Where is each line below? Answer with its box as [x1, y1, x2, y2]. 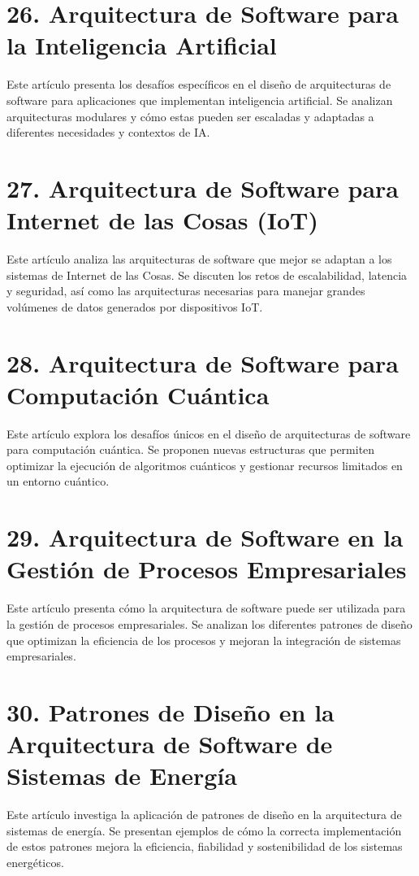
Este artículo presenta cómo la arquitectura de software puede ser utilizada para [6, 599, 406, 617]
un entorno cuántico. [6, 473, 110, 490]
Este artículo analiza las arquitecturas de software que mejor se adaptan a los [6, 251, 392, 267]
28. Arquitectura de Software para [6, 346, 399, 379]
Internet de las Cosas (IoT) [6, 203, 318, 237]
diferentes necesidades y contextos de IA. [6, 124, 210, 141]
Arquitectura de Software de [6, 727, 333, 761]
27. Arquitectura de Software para [6, 171, 399, 204]
